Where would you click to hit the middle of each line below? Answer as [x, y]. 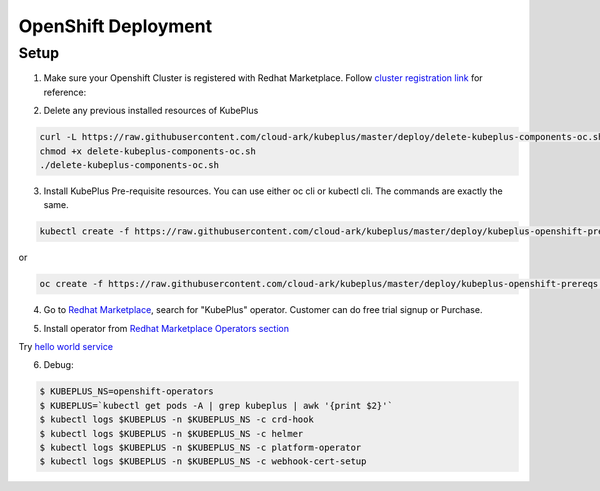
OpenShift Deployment [115, 26]
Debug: [58, 365]
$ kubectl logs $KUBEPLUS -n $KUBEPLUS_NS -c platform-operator [200, 447]
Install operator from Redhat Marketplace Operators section [166, 328]
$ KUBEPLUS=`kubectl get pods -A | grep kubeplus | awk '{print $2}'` [216, 405]
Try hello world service [66, 347]
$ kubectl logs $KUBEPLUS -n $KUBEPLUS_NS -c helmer [171, 433]
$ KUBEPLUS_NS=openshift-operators [126, 391]
